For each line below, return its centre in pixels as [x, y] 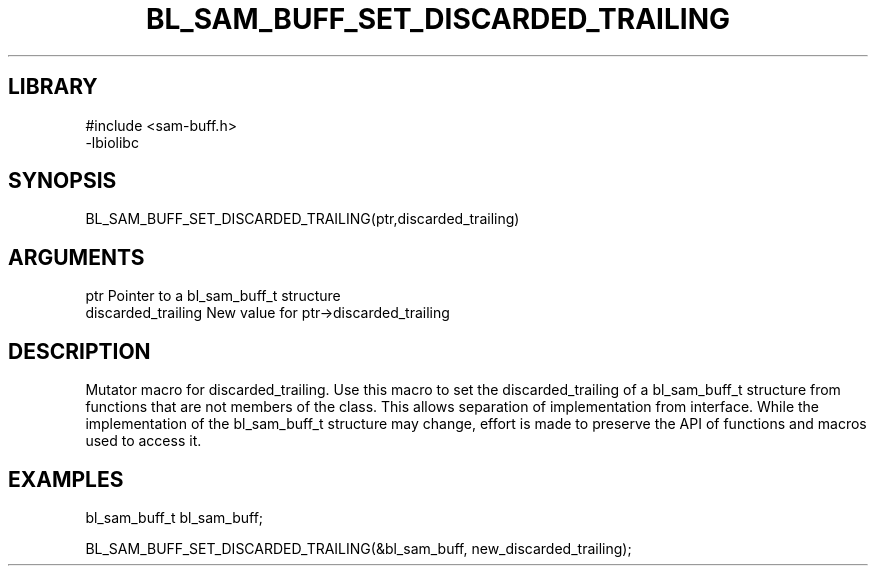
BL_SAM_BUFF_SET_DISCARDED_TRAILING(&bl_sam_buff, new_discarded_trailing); [358, 548]
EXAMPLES [66, 479]
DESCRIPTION [79, 351]
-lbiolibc [112, 142]
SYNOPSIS [62, 181]
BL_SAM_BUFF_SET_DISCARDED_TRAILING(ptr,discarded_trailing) [302, 219]
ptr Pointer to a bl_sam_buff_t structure [213, 296]
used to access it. [143, 441]
